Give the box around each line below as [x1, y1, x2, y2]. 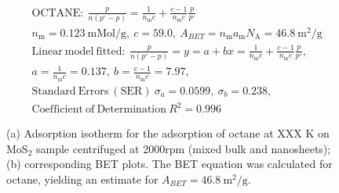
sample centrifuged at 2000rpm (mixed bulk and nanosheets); [35, 140, 331, 156]
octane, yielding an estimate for [6, 170, 159, 187]
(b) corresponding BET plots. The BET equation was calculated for [6, 155, 333, 172]
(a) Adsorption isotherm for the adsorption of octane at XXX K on [6, 125, 330, 141]
